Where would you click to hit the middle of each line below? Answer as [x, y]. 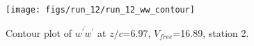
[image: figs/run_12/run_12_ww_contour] [101, 10]
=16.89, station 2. [211, 32]
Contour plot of [39, 32]
